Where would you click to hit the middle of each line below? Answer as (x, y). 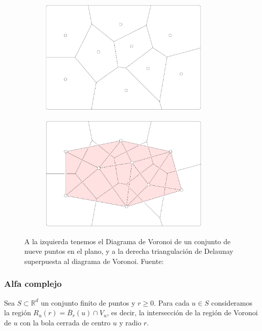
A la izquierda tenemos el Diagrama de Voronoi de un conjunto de (127, 241)
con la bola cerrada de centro (65, 322)
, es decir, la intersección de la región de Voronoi (182, 312)
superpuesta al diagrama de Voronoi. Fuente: (94, 261)
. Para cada (172, 302)
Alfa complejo (33, 284)
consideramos (232, 302)
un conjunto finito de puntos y (88, 302)
